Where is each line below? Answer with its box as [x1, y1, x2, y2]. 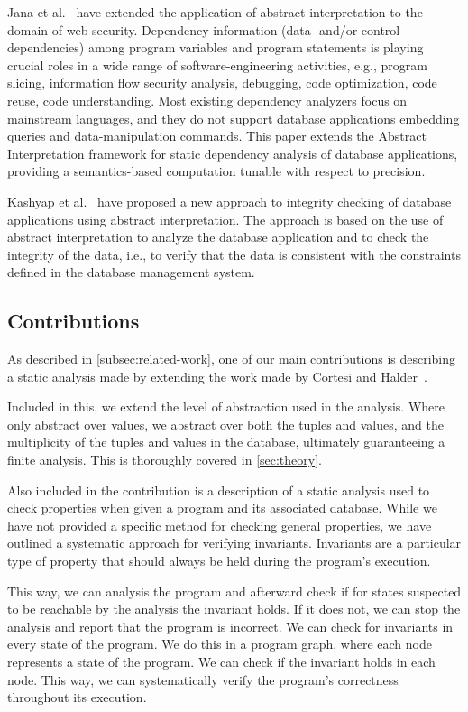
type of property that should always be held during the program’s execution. [7, 551, 431, 570]
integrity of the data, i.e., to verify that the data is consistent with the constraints [7, 245, 461, 264]
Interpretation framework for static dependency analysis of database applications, [7, 143, 458, 162]
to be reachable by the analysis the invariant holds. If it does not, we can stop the [7, 599, 461, 618]
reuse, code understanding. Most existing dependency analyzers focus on [7, 90, 408, 109]
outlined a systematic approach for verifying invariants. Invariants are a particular [7, 533, 462, 552]
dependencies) [7, 38, 85, 57]
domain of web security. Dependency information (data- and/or [7, 20, 358, 39]
